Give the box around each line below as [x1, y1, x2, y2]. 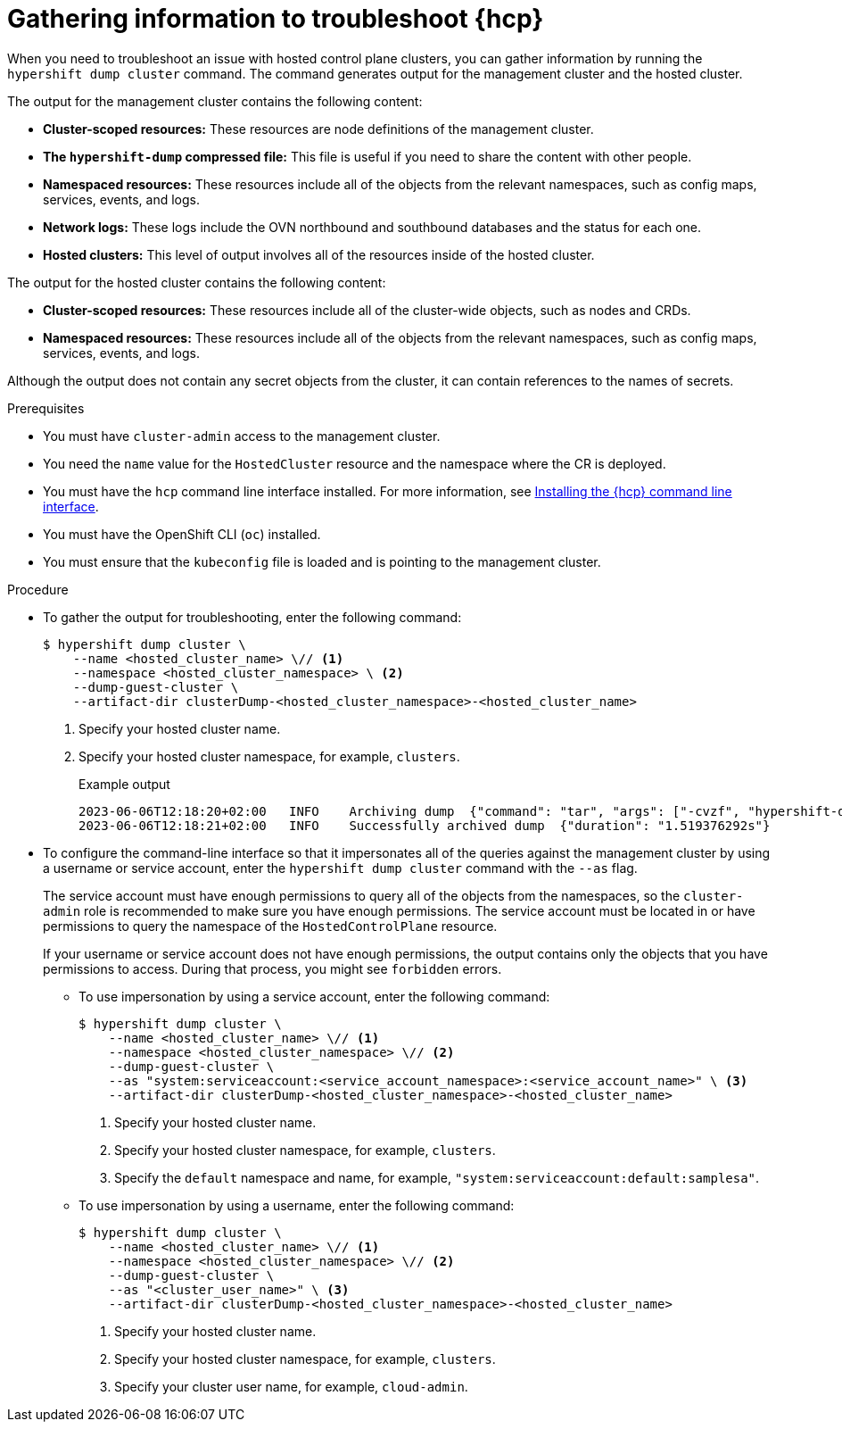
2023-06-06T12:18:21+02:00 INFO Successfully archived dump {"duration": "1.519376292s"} [78, 818, 771, 833]
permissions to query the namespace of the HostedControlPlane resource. [43, 918, 498, 934]
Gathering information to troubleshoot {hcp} [7, 4, 544, 34]
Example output [78, 776, 170, 792]
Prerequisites [7, 400, 85, 416]
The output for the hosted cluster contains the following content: [7, 274, 386, 290]
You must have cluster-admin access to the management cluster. [43, 428, 441, 444]
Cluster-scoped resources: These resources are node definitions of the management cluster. [43, 120, 594, 137]
